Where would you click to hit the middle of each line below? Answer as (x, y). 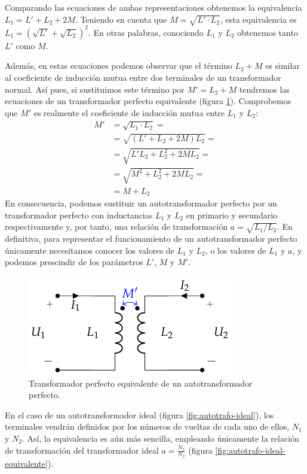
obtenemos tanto (268, 32)
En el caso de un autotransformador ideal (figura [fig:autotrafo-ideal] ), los (139, 414)
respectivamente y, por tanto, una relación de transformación (116, 227)
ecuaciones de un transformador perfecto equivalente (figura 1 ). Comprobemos (148, 101)
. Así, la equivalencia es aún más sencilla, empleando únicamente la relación (161, 438)
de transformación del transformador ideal (82, 450)
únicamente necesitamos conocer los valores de (90, 250)
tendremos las (264, 89)
